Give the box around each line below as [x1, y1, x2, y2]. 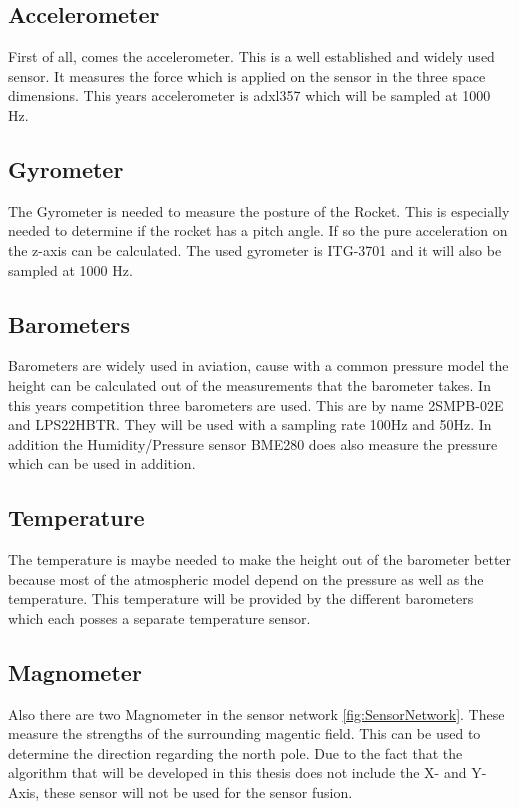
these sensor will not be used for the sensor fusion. [43, 782, 353, 803]
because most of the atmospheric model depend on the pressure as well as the [8, 568, 484, 589]
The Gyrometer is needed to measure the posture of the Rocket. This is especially [8, 200, 510, 221]
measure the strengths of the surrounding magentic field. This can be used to [8, 723, 481, 744]
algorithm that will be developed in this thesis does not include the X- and [8, 762, 467, 783]
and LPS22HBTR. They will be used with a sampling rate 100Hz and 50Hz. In [8, 414, 492, 435]
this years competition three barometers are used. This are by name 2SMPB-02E [8, 394, 504, 415]
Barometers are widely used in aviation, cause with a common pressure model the [8, 355, 509, 376]
